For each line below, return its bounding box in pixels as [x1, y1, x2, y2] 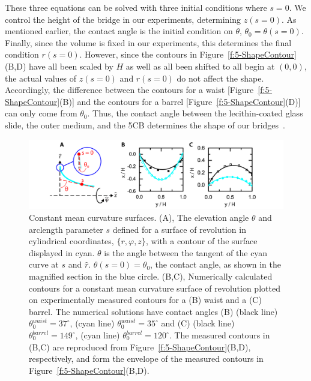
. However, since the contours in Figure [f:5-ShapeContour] [79, 48, 297, 61]
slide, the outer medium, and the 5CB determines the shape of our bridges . [5, 118, 285, 131]
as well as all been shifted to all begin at [125, 59, 275, 72]
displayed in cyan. [29, 246, 95, 259]
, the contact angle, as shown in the [150, 258, 281, 271]
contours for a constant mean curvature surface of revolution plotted [29, 281, 280, 294]
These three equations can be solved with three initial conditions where [5, 1, 267, 13]
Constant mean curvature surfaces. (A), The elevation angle [29, 211, 249, 224]
